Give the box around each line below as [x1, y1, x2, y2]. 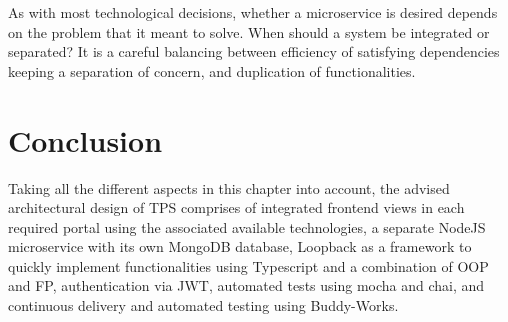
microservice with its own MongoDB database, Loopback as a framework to [8, 236, 472, 257]
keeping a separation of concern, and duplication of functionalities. [8, 60, 416, 81]
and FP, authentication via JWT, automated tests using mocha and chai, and [8, 275, 485, 296]
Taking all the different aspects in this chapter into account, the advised [8, 177, 450, 198]
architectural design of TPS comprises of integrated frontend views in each [8, 197, 465, 218]
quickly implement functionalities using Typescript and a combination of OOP [8, 255, 489, 276]
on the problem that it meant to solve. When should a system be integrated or [8, 21, 490, 42]
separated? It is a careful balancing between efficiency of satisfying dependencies [8, 41, 500, 62]
